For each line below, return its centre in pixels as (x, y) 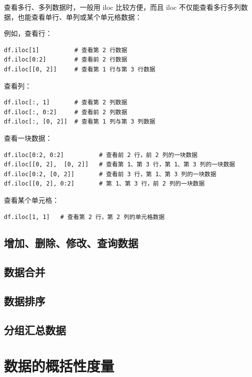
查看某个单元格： (31, 200)
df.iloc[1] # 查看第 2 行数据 (66, 50)
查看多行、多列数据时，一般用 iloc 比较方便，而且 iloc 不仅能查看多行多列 (123, 7)
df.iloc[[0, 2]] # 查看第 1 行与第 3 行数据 (80, 69)
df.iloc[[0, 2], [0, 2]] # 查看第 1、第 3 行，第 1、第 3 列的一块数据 (120, 165)
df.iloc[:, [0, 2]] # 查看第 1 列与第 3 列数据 (80, 122)
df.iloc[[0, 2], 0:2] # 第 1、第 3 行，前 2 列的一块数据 (104, 184)
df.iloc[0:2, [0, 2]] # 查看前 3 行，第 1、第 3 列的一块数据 (110, 174)
